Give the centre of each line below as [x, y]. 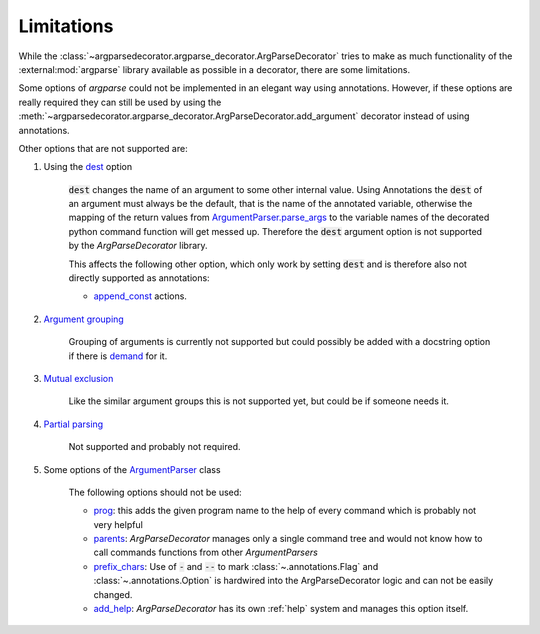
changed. [113, 594]
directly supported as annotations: [139, 278]
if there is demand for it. [118, 356]
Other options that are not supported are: [103, 148]
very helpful [118, 524]
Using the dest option [88, 167]
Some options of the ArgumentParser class [132, 469]
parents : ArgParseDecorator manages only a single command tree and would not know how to [288, 539]
